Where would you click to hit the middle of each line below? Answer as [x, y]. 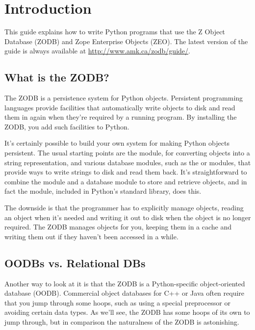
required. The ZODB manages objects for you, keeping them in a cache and [118, 227]
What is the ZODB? [57, 77]
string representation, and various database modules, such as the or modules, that [128, 162]
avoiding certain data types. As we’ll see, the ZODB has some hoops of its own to [127, 312]
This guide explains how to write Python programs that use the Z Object [115, 32]
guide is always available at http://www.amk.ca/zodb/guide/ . [97, 51]
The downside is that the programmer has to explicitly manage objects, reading [124, 208]
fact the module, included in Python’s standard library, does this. [103, 191]
